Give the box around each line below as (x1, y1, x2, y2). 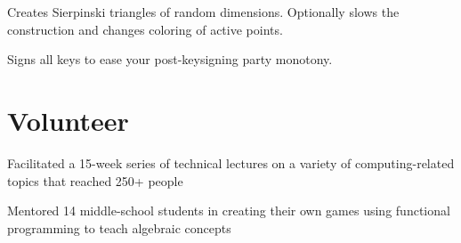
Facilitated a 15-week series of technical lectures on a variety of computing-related (7, 153, 455, 172)
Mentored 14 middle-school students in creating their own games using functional (7, 201, 450, 220)
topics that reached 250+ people (7, 171, 183, 190)
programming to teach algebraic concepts (7, 218, 231, 237)
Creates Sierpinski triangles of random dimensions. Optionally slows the (7, 3, 400, 20)
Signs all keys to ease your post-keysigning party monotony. (7, 50, 333, 69)
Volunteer (7, 101, 129, 138)
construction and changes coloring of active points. (7, 20, 283, 38)
